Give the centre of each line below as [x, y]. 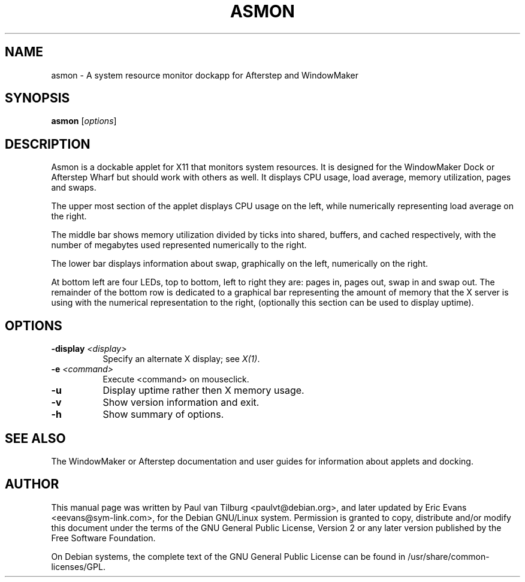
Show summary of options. [163, 414]
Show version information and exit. [181, 402]
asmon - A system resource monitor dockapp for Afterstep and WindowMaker [205, 75]
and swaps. [74, 188]
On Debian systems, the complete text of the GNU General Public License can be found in [228, 556]
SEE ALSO [35, 438]
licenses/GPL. [78, 566]
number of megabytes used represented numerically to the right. [179, 245]
